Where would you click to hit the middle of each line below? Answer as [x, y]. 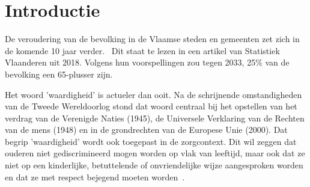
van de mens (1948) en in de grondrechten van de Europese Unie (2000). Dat [146, 130]
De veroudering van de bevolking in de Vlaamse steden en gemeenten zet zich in [152, 39]
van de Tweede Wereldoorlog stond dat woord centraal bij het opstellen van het [151, 106]
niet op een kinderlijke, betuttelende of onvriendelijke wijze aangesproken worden [154, 165]
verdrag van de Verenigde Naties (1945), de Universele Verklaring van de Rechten [155, 118]
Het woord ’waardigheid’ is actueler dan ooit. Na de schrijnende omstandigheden [153, 94]
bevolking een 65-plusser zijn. [59, 74]
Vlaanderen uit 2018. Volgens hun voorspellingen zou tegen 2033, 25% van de [147, 62]
